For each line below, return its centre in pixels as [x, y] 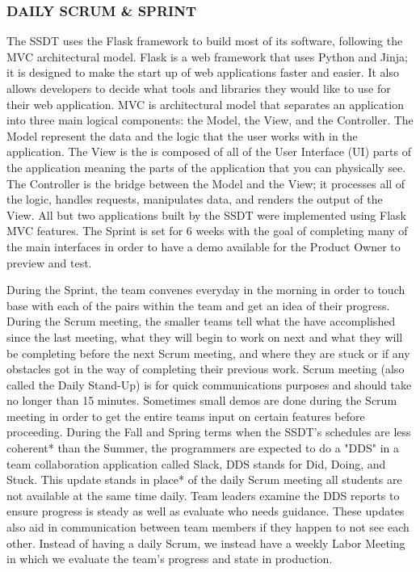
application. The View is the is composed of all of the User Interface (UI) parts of [209, 151]
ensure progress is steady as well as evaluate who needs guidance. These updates [206, 511]
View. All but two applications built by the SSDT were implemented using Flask [206, 214]
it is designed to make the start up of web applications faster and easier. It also [203, 72]
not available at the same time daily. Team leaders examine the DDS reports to [203, 495]
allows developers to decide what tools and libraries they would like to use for [199, 88]
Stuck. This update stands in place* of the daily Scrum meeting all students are [204, 479]
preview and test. [49, 262]
